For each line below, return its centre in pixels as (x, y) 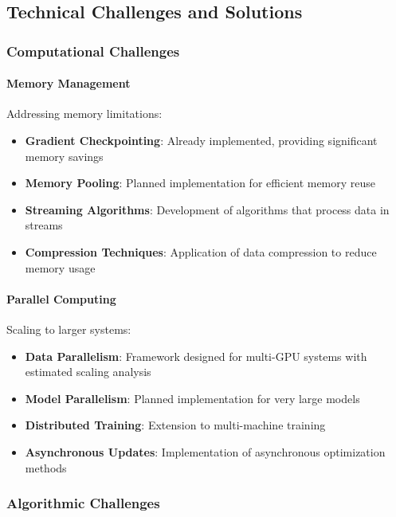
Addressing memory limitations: (84, 114)
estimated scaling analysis (88, 372)
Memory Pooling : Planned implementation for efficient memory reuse (200, 183)
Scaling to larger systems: (69, 329)
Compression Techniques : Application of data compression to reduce (201, 251)
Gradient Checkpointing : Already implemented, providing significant (201, 141)
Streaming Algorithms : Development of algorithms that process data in (207, 209)
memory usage (60, 267)
